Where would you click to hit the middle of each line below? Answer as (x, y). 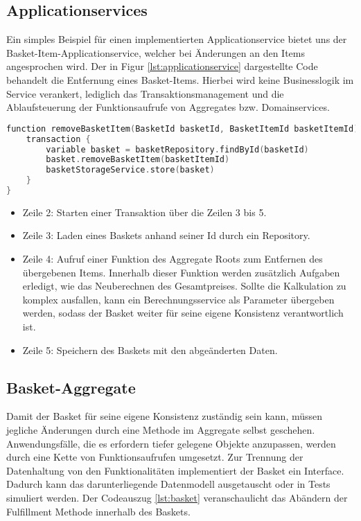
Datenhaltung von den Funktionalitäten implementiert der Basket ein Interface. (175, 470)
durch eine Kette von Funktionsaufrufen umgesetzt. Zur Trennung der (155, 457)
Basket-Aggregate (71, 387)
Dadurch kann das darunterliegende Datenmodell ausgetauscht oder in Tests (168, 484)
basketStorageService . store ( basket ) (130, 170)
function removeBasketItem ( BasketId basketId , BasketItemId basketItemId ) (183, 129)
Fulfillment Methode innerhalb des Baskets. (98, 511)
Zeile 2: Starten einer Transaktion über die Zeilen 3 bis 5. (144, 212)
